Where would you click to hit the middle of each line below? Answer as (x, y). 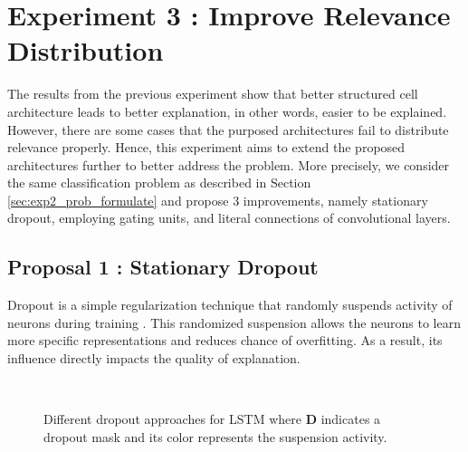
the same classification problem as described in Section (159, 183)
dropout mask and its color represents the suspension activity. (215, 436)
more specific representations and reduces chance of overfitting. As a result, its (225, 340)
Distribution (86, 50)
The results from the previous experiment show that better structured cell (213, 94)
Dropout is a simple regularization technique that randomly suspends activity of (230, 305)
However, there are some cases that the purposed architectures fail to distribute (228, 129)
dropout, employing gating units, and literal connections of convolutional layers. (229, 218)
